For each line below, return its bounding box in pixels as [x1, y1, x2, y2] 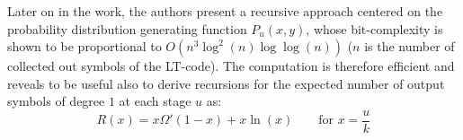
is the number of [364, 37, 455, 56]
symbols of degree [7, 92, 105, 110]
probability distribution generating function [7, 19, 247, 38]
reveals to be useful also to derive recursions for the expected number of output [7, 74, 445, 92]
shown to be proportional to [7, 37, 162, 56]
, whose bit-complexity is [306, 19, 443, 38]
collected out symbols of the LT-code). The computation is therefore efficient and [7, 57, 455, 75]
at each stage [119, 92, 191, 110]
